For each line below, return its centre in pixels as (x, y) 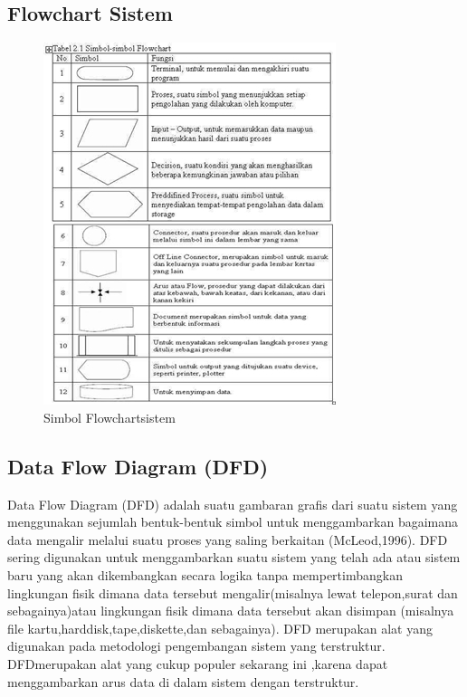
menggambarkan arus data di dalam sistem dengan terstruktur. (183, 681)
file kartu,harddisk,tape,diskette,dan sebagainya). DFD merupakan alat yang (220, 628)
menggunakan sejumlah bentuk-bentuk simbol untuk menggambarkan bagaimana (233, 522)
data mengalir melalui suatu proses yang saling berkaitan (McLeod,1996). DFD (228, 539)
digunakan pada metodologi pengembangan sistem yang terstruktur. (196, 646)
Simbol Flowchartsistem (110, 417)
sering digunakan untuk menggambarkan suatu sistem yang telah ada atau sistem (234, 557)
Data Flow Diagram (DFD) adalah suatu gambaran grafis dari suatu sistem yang (233, 504)
